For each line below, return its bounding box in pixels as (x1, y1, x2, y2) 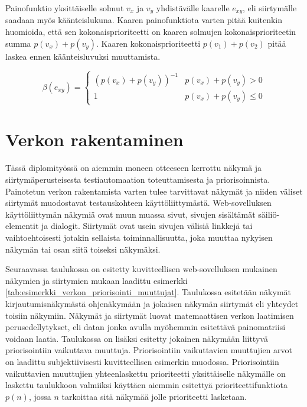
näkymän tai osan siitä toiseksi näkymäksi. (5, 243, 161, 255)
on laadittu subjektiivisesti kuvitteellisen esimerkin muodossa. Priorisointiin (5, 355, 279, 367)
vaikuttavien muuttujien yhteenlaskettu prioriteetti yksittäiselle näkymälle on (5, 367, 286, 379)
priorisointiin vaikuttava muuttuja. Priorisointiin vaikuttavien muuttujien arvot (5, 344, 292, 356)
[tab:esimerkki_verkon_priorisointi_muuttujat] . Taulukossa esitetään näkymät (5, 286, 292, 298)
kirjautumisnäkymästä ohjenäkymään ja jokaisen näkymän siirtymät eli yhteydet (5, 297, 299, 309)
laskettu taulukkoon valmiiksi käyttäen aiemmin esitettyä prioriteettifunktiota (5, 379, 288, 391)
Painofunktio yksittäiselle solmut (5, 2, 124, 14)
